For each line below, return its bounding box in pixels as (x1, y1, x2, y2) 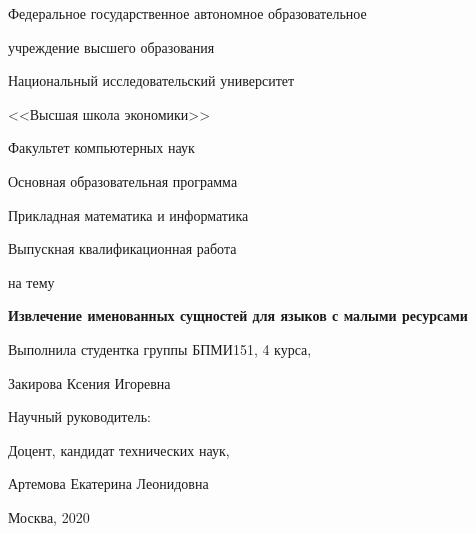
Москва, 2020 (8, 506, 90, 527)
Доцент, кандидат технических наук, (8, 439, 230, 460)
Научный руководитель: (8, 406, 151, 427)
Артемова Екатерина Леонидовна (8, 473, 209, 494)
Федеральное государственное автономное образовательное (8, 3, 367, 23)
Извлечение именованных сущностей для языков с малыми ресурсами (8, 305, 468, 326)
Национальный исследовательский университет (8, 70, 295, 91)
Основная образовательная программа (8, 170, 238, 191)
